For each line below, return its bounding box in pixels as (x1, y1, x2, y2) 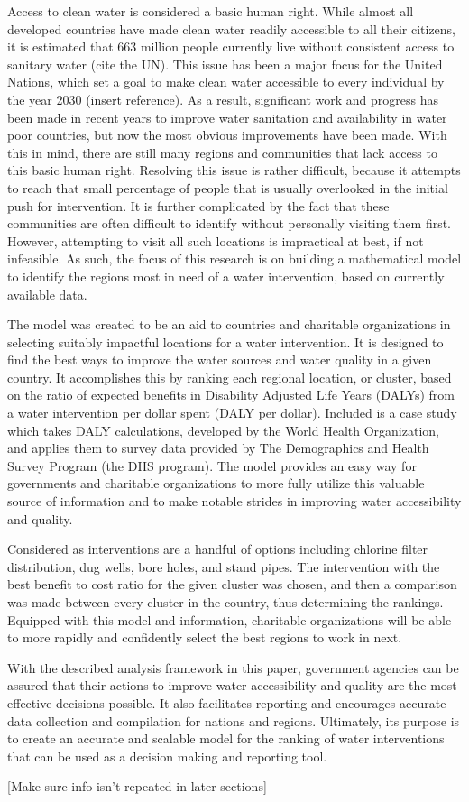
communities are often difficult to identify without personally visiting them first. (7, 214, 452, 233)
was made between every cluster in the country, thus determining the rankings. (7, 593, 444, 611)
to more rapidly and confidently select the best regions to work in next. (7, 628, 402, 647)
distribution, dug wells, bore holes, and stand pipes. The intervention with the (7, 557, 440, 576)
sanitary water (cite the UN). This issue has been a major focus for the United (7, 54, 443, 73)
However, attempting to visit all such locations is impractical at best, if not (7, 231, 424, 250)
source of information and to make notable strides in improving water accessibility (7, 492, 462, 511)
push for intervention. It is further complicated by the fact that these (7, 196, 390, 215)
